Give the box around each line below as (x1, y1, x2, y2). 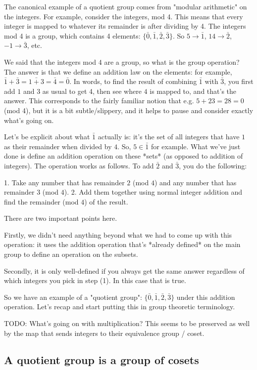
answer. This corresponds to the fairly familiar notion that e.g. (4, 95, 194, 106)
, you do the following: (179, 160, 247, 170)
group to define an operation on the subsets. (4, 249, 138, 259)
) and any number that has (154, 177, 237, 187)
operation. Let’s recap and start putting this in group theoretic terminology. (4, 301, 235, 312)
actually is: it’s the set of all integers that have (98, 131, 240, 142)
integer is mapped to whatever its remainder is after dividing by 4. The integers (4, 21, 246, 31)
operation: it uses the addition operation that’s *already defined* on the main (4, 239, 241, 249)
